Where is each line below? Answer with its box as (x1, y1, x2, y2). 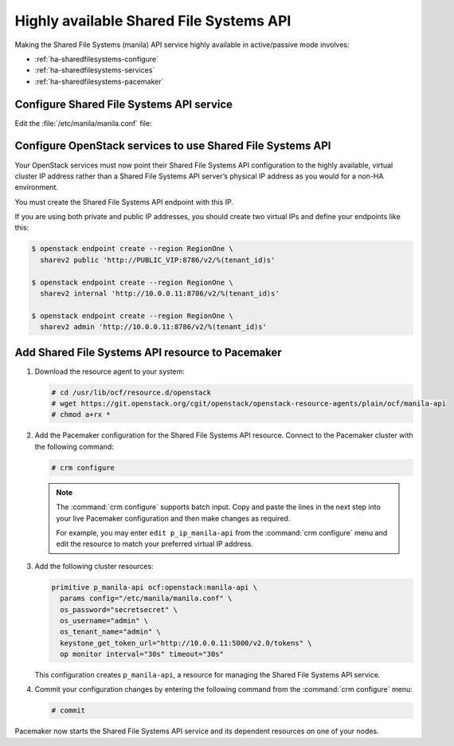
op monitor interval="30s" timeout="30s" (60, 650, 225, 659)
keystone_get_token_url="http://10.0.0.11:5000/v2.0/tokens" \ (60, 638, 312, 647)
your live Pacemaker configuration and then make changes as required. (56, 513, 291, 523)
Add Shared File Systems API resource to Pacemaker (14, 345, 282, 359)
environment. (14, 183, 59, 192)
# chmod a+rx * (51, 410, 111, 419)
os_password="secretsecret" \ (60, 605, 178, 614)
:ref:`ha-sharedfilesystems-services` (34, 65, 155, 75)
